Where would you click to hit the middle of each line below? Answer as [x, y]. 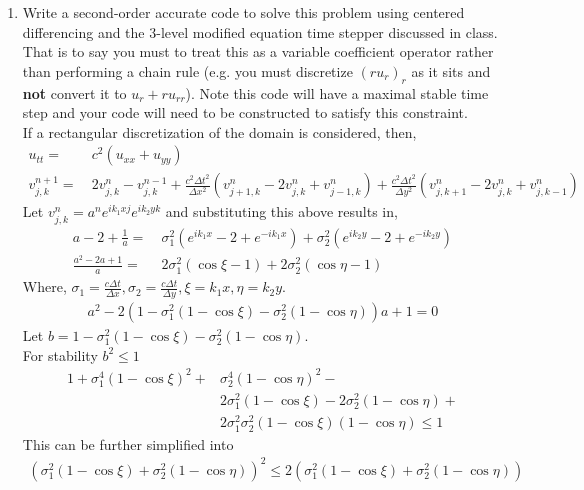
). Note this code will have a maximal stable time [337, 92]
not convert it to [74, 92]
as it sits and [451, 70]
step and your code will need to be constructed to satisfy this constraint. [245, 112]
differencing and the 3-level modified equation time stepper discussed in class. [260, 31]
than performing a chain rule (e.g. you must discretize [187, 70]
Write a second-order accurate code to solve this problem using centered [243, 12]
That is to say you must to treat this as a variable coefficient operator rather [258, 51]
